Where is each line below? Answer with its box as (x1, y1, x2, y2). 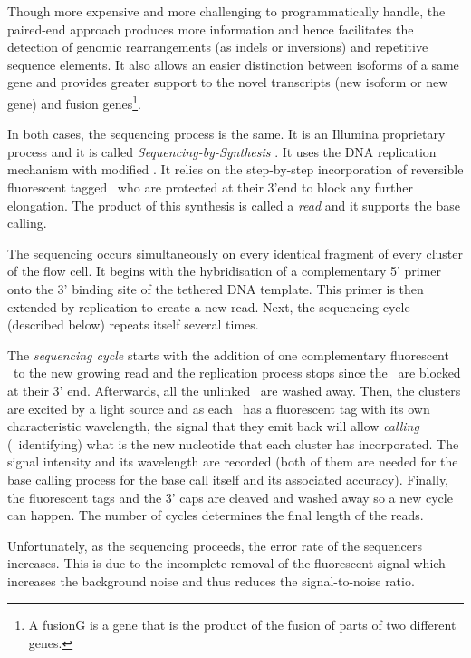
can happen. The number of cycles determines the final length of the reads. (7, 506, 424, 525)
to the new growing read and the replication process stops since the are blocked (13, 363, 461, 382)
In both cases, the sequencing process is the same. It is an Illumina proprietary (7, 124, 446, 143)
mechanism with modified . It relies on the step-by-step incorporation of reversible (7, 160, 464, 179)
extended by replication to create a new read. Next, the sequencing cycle (7, 297, 410, 316)
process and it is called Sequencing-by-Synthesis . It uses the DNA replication (7, 142, 437, 161)
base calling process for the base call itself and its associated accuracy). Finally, (7, 469, 449, 488)
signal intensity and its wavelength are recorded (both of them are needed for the (7, 452, 458, 471)
